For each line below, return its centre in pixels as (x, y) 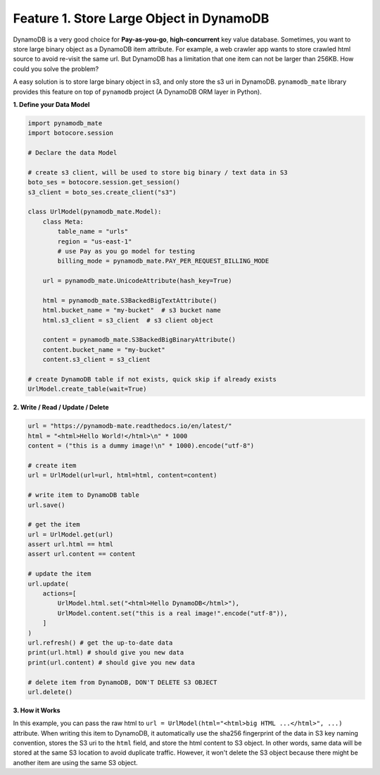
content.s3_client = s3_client (96, 360)
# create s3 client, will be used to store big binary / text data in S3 (158, 172)
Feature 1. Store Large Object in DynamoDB (141, 18)
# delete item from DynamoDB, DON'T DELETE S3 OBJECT (122, 682)
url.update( (49, 584)
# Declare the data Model (72, 153)
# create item (52, 465)
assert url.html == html (71, 544)
